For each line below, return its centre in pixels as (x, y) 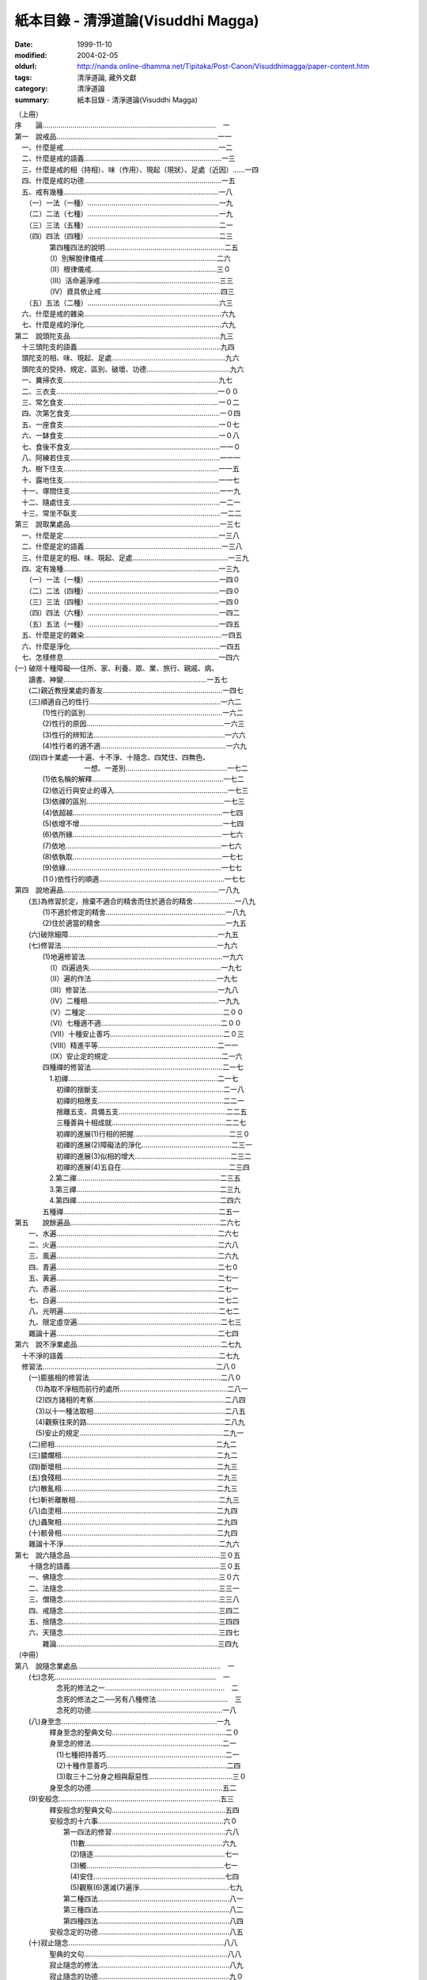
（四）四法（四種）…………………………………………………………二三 (130, 236)
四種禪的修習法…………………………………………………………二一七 (143, 1067)
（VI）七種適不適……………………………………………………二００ (145, 1022)
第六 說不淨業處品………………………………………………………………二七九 (128, 1344)
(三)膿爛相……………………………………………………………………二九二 (133, 1455)
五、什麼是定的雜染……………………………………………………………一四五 (132, 635)
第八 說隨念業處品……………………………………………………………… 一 (125, 1666)
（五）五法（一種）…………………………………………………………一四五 (134, 624)
